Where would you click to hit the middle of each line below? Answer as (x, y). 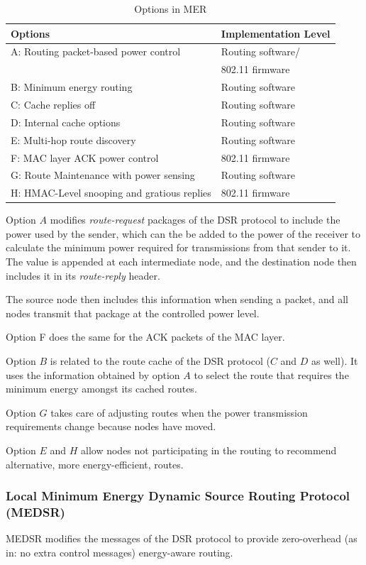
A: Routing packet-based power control (96, 51)
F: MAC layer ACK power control (85, 157)
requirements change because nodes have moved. (111, 426)
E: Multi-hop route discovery (73, 139)
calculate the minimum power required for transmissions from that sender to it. (178, 247)
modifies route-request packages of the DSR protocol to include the (195, 220)
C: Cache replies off (53, 104)
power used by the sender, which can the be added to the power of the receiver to (183, 233)
